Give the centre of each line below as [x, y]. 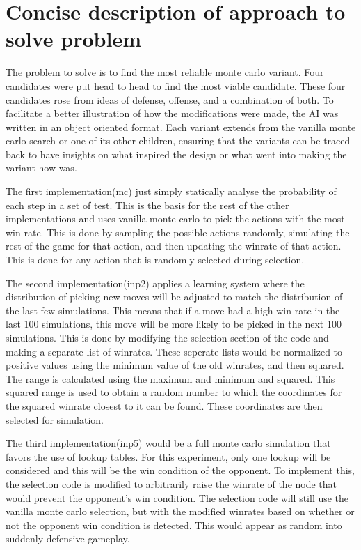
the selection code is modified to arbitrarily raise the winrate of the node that [171, 483]
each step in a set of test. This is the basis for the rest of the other [147, 205]
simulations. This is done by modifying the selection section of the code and [167, 337]
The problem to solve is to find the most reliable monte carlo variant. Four [165, 72]
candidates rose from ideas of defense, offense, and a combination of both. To [170, 99]
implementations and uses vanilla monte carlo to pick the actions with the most [175, 219]
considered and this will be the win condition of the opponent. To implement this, [180, 470]
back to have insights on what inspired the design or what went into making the [176, 154]
